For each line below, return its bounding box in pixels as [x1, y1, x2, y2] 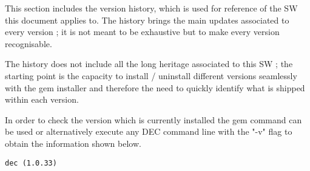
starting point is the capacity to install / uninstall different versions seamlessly [5, 69, 297, 82]
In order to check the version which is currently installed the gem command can [5, 113, 302, 126]
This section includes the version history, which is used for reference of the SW [5, 2, 298, 14]
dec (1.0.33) [5, 158, 57, 167]
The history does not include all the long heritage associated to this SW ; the [5, 57, 293, 70]
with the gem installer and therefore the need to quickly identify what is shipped [5, 81, 305, 94]
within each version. [5, 93, 79, 106]
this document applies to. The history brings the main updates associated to [5, 13, 289, 26]
